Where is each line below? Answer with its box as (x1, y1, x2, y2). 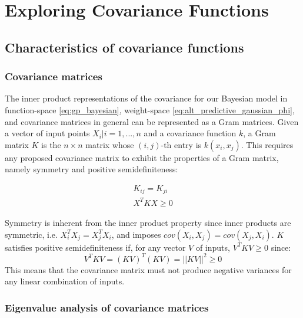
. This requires (241, 138, 294, 150)
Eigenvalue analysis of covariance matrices (5, 300, 209, 314)
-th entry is (161, 138, 202, 150)
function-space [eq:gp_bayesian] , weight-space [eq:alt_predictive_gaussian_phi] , (5, 103, 295, 116)
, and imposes (111, 228, 161, 240)
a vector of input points (5, 127, 90, 139)
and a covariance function (144, 127, 237, 139)
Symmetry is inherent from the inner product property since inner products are (5, 216, 291, 228)
